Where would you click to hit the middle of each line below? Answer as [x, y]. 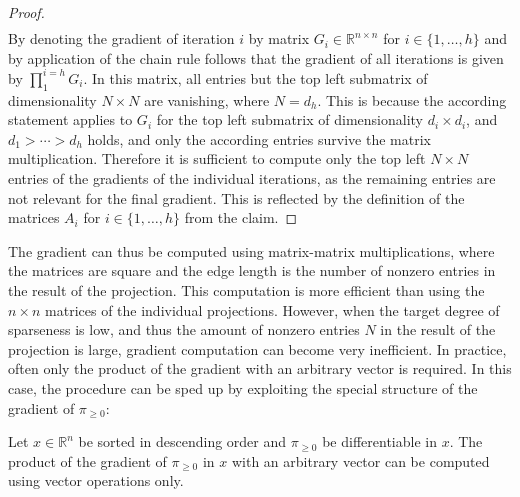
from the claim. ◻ [241, 217]
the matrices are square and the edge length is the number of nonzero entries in [252, 270]
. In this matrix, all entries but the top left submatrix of [255, 77]
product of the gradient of [87, 460]
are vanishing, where [207, 99]
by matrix [279, 38]
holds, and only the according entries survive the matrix [259, 138]
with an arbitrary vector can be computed [360, 460]
